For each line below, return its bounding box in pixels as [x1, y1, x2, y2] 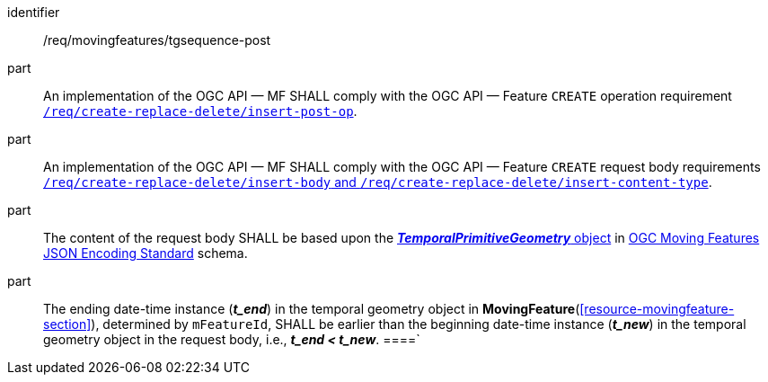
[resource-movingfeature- [579, 301, 735, 316]
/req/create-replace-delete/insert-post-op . [43, 103, 358, 119]
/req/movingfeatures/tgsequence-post [43, 32, 271, 48]
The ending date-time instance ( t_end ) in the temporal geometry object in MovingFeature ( [43, 301, 580, 316]
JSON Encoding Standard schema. [43, 245, 248, 261]
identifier [7, 4, 60, 20]
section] [43, 316, 92, 332]
